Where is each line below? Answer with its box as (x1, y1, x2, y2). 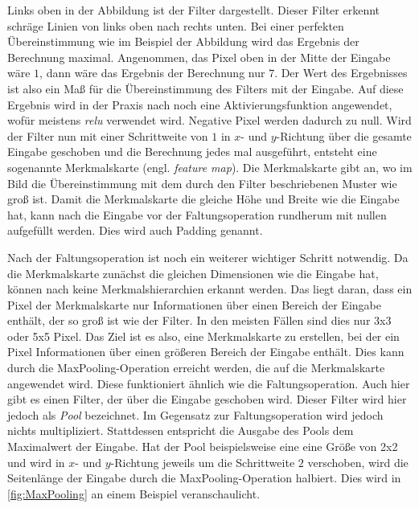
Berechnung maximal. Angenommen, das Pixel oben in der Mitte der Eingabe (7, 48, 391, 65)
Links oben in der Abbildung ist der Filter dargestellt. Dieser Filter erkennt (7, 2, 380, 18)
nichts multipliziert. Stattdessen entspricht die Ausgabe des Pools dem (7, 422, 354, 439)
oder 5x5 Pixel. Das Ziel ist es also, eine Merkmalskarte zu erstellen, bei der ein (7, 327, 400, 344)
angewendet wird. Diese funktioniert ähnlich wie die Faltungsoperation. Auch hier (7, 375, 410, 391)
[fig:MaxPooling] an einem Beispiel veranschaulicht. (7, 485, 261, 502)
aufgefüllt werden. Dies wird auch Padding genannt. (7, 222, 263, 239)
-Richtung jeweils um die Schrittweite (110, 453, 295, 470)
